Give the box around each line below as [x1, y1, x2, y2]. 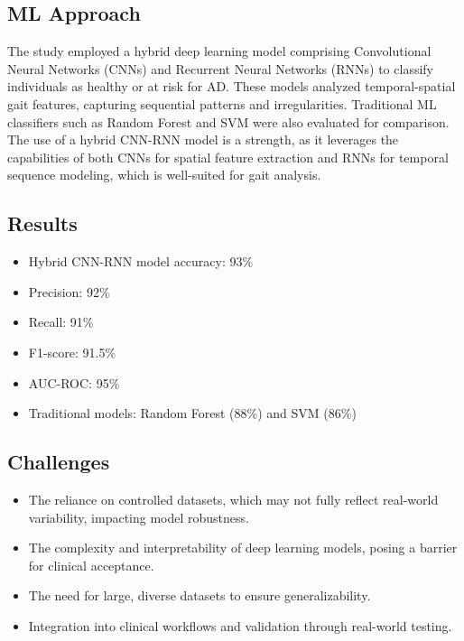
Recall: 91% [28, 312, 94, 331]
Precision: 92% [28, 282, 110, 301]
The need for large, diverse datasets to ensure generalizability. [28, 586, 371, 605]
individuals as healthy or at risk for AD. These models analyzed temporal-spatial [7, 77, 456, 96]
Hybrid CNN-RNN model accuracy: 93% [28, 252, 254, 271]
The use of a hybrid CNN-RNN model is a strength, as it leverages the [7, 130, 399, 149]
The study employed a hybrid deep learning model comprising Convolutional [7, 42, 432, 60]
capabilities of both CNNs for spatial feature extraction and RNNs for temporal [7, 147, 449, 166]
